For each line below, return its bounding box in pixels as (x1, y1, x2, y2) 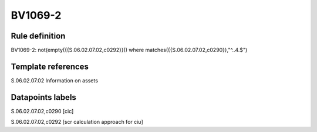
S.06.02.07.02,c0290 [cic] (11, 107, 74, 114)
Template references (11, 61, 89, 71)
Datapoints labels (11, 92, 76, 102)
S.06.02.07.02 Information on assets (11, 77, 98, 84)
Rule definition (11, 31, 66, 41)
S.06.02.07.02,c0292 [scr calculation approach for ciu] (11, 119, 143, 126)
